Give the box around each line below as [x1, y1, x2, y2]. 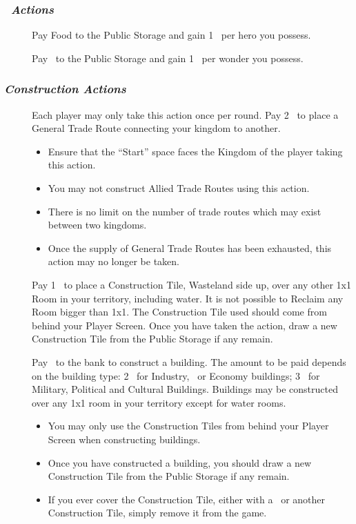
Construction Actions [4, 80, 126, 97]
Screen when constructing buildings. [48, 431, 201, 446]
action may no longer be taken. [48, 254, 180, 269]
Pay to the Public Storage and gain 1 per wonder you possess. [32, 50, 304, 65]
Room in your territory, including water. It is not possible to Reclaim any [32, 291, 344, 305]
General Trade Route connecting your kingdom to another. [32, 121, 281, 135]
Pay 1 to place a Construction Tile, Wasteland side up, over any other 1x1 [32, 277, 351, 291]
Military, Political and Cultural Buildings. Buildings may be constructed [32, 382, 338, 396]
